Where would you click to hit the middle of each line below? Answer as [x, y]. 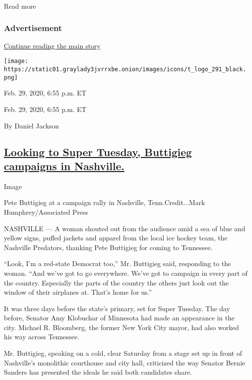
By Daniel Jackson [31, 125]
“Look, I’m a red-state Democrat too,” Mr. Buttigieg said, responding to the [118, 263]
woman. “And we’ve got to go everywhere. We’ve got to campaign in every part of [126, 273]
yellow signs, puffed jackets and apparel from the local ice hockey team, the [116, 238]
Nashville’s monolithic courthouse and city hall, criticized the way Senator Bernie [125, 362]
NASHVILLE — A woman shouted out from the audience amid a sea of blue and [125, 228]
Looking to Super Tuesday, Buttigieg [98, 151]
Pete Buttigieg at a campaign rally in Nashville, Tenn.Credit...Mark [104, 202]
